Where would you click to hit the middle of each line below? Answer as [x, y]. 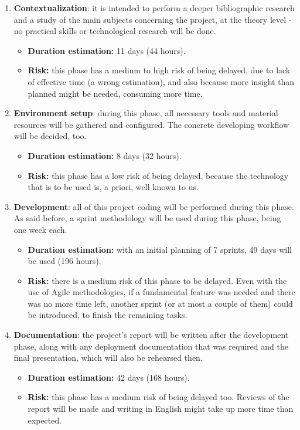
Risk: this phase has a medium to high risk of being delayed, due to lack [159, 70]
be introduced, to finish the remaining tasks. [108, 315]
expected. [45, 420]
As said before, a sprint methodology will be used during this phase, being [147, 218]
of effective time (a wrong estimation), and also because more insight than [161, 81]
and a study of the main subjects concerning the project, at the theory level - [153, 19]
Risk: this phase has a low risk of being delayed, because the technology [158, 175]
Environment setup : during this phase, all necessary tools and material [146, 113]
